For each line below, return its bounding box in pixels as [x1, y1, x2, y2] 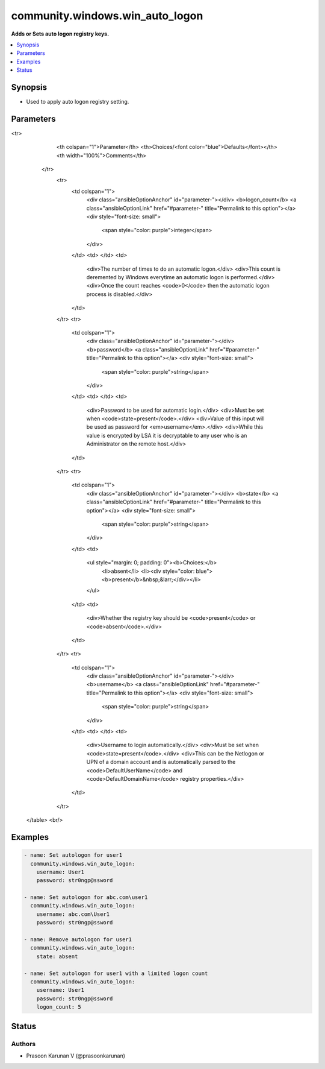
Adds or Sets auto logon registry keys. [11, 30, 110, 37]
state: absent [36, 953, 78, 960]
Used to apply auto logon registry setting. [26, 98, 129, 106]
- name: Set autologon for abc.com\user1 [23, 894, 148, 901]
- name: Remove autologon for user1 [23, 936, 132, 943]
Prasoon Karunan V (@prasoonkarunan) [26, 1052, 126, 1059]
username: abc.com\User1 [36, 910, 110, 918]
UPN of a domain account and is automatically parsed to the [86, 758, 236, 766]
